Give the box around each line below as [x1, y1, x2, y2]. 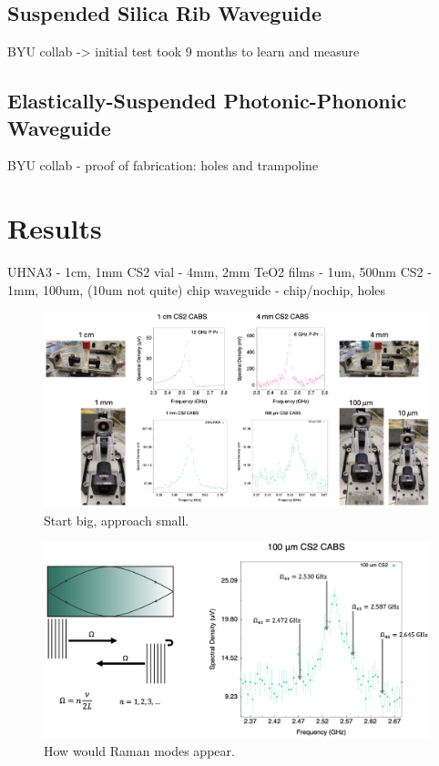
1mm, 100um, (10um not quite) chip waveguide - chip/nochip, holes [7, 280, 386, 299]
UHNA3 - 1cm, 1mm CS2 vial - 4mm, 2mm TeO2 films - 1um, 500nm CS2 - [7, 262, 432, 281]
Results [7, 209, 102, 247]
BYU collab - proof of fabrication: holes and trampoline [7, 156, 319, 175]
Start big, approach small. [44, 510, 189, 529]
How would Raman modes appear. [44, 740, 235, 760]
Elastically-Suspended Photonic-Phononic [7, 87, 407, 115]
